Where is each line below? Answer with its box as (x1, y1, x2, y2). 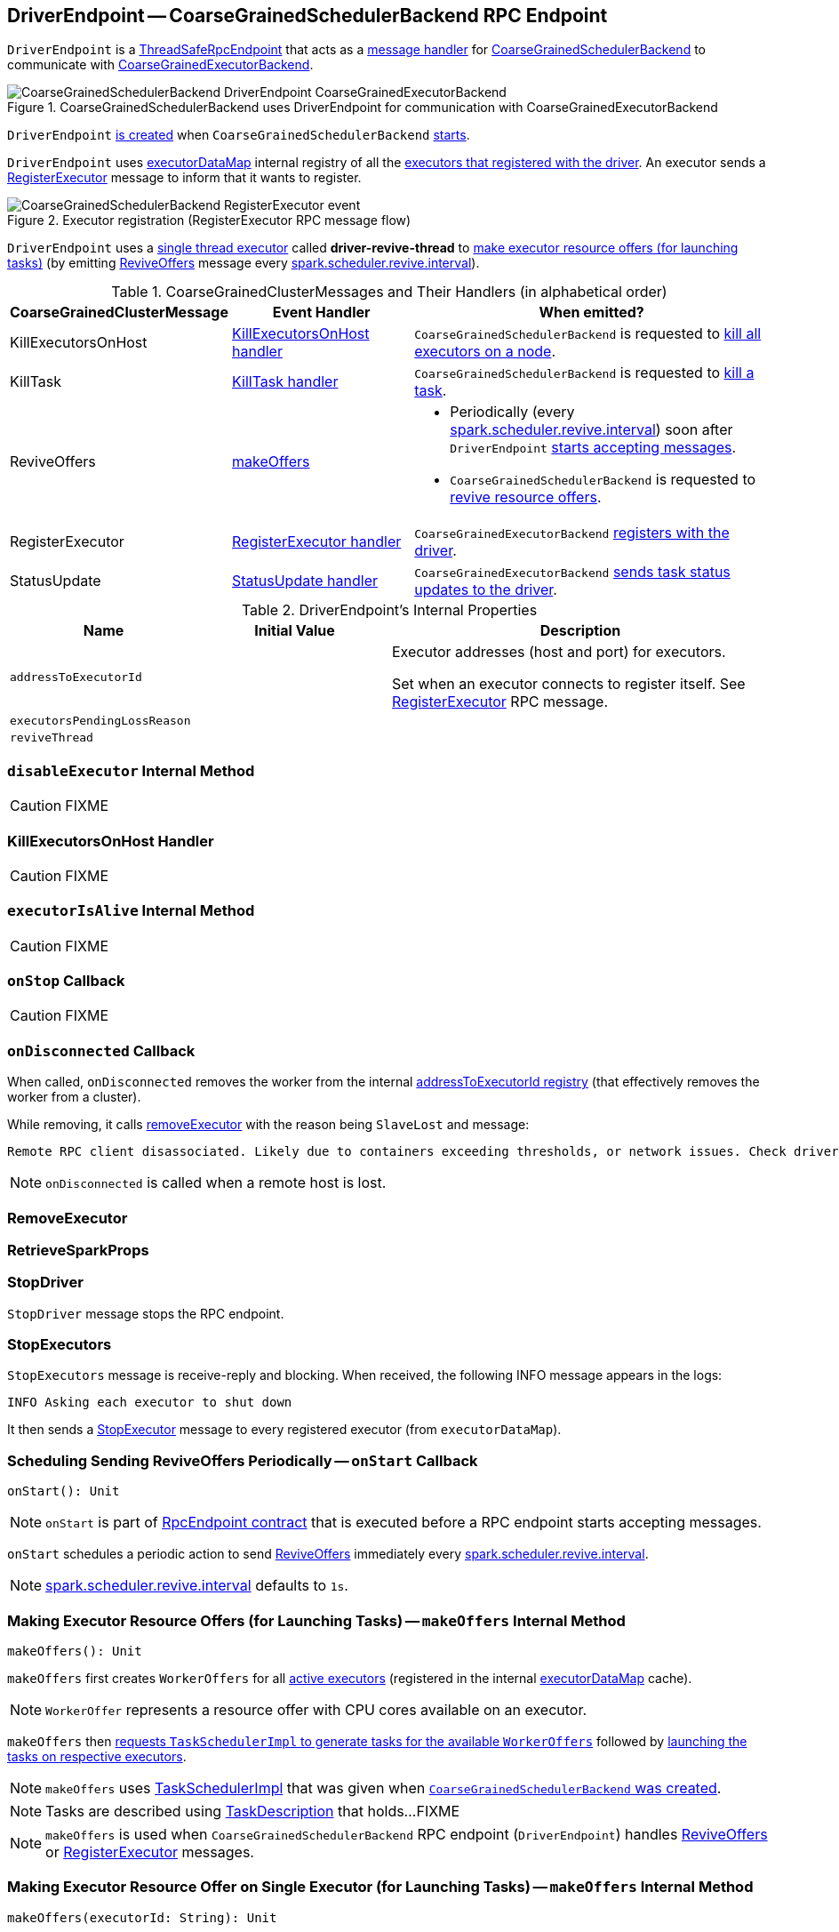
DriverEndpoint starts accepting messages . (450, 438, 737, 457)
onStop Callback (7, 972, 125, 990)
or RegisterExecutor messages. (45, 1842, 254, 1861)
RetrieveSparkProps (7, 1240, 149, 1259)
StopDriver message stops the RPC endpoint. (7, 1305, 284, 1321)
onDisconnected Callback (7, 1041, 196, 1060)
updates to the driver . (414, 581, 557, 599)
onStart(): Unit (7, 1484, 120, 1499)
